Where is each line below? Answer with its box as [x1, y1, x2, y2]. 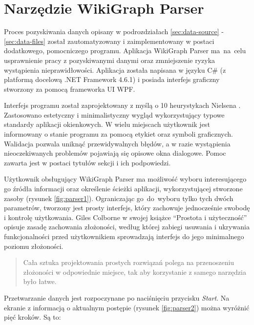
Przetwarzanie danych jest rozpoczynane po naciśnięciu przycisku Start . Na [4, 292, 230, 303]
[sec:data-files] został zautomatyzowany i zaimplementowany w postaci [4, 36, 214, 46]
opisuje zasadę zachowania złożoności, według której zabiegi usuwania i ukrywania [4, 222, 250, 232]
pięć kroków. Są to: [4, 312, 61, 322]
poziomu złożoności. [4, 241, 63, 251]
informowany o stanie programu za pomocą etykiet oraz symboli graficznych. [4, 129, 233, 139]
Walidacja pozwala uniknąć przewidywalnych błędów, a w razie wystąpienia [4, 138, 231, 148]
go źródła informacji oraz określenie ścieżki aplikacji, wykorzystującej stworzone [4, 183, 243, 194]
